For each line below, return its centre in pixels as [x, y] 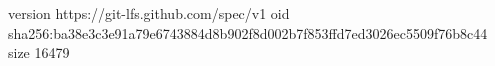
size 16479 [39, 52]
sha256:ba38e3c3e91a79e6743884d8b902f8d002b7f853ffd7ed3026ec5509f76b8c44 [248, 32]
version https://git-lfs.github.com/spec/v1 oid [149, 13]
